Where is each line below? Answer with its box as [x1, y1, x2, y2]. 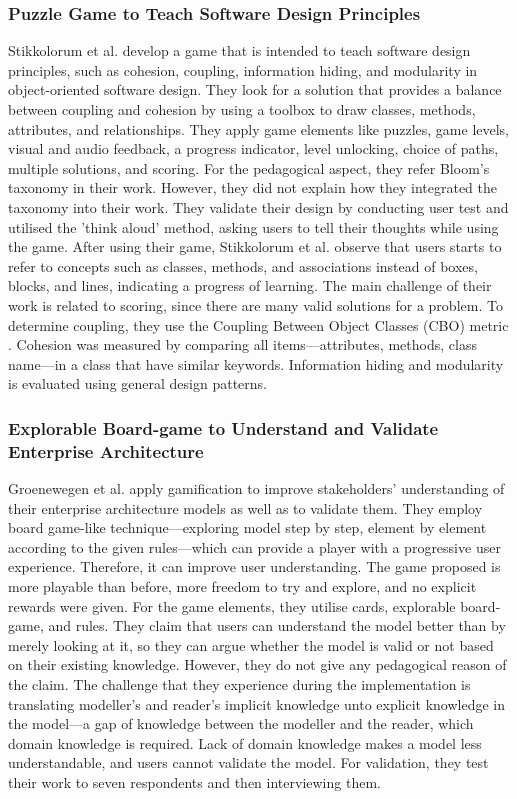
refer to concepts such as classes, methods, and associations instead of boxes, [8, 255, 478, 276]
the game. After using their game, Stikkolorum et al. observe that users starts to [8, 236, 502, 257]
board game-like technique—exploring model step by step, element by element [8, 517, 487, 538]
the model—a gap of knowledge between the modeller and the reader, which [8, 713, 474, 734]
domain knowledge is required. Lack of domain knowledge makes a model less [8, 732, 482, 753]
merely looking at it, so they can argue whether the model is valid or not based [8, 634, 494, 655]
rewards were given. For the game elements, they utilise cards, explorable [8, 595, 456, 616]
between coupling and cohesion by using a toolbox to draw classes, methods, [8, 99, 476, 119]
